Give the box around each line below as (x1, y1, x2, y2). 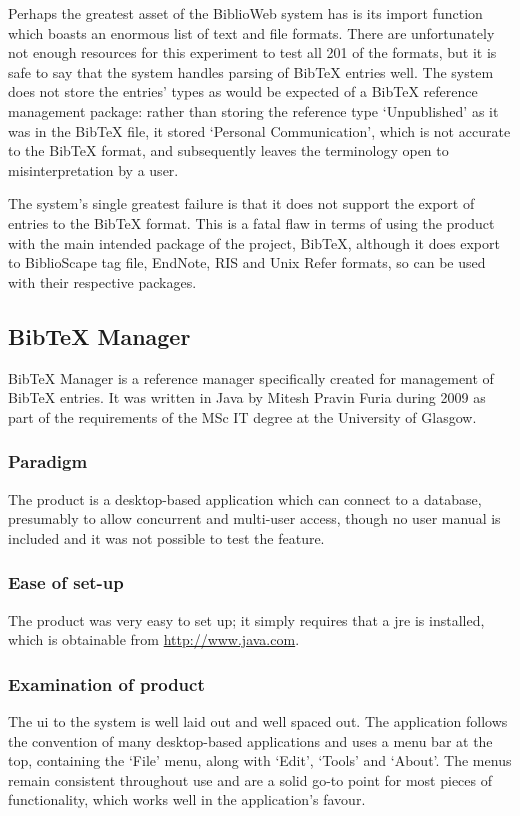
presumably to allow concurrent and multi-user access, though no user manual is (8, 508, 501, 529)
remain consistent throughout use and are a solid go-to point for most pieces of (8, 769, 492, 790)
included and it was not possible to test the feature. (8, 527, 325, 548)
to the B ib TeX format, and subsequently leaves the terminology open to (8, 140, 449, 161)
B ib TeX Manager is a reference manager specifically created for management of (8, 367, 494, 388)
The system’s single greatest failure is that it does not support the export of (8, 193, 475, 214)
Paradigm (8, 449, 88, 474)
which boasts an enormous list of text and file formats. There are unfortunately (8, 22, 495, 43)
